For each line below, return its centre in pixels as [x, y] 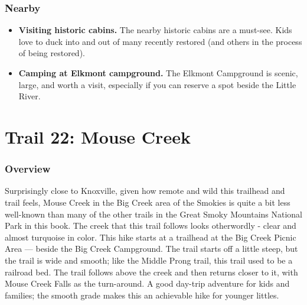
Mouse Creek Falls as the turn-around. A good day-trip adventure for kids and [147, 283]
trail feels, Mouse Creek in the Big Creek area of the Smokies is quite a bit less [148, 202]
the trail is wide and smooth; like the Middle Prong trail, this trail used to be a [149, 260]
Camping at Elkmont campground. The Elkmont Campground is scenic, [158, 73]
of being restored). [52, 53]
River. [30, 96]
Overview [28, 169]
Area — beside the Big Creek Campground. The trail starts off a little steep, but [151, 249]
